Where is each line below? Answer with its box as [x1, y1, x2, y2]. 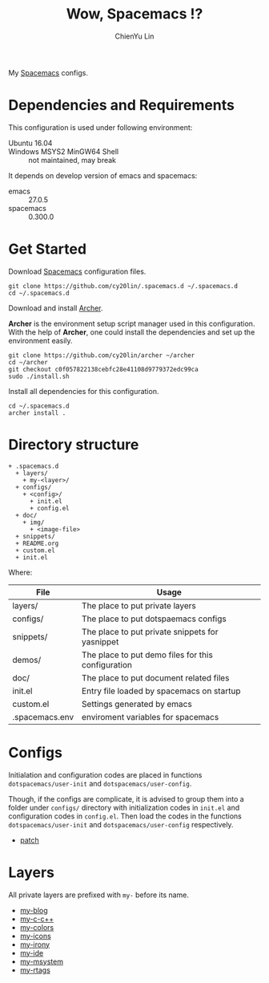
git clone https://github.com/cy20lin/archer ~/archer [8, 351, 195, 359]
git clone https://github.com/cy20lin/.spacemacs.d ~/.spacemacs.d [8, 282, 239, 290]
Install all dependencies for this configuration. [8, 386, 159, 396]
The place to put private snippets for [81, 626, 219, 637]
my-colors [19, 922, 54, 932]
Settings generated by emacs [81, 698, 192, 709]
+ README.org [15, 539, 59, 547]
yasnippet [81, 636, 119, 647]
